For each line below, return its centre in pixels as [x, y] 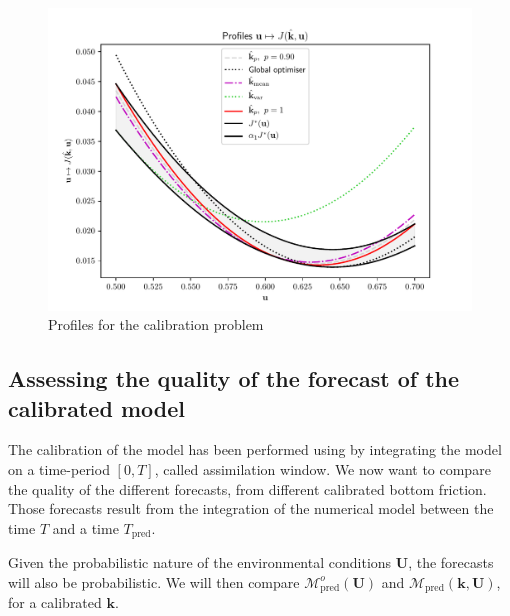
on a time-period [59, 469]
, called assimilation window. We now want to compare [322, 469]
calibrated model [96, 407]
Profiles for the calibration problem [156, 324]
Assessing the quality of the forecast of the [234, 378]
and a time [85, 527]
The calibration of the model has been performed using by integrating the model [255, 449]
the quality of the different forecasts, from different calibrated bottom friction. [247, 488]
